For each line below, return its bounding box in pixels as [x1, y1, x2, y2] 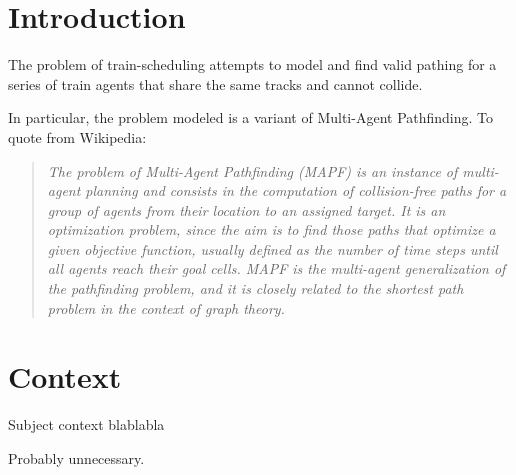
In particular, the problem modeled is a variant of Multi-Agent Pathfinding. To [8, 107, 494, 128]
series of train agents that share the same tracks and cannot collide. [8, 73, 423, 94]
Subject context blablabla [8, 414, 165, 435]
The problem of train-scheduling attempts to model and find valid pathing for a [8, 54, 497, 75]
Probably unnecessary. [8, 447, 145, 468]
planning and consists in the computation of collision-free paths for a [85, 180, 507, 201]
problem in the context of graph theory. [47, 297, 285, 318]
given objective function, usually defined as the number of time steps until [47, 238, 498, 259]
